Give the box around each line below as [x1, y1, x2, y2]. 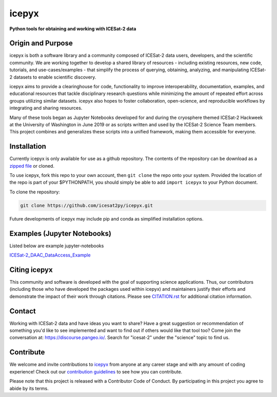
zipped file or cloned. [9, 163, 55, 169]
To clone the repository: [9, 189, 60, 195]
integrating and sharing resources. [9, 105, 83, 111]
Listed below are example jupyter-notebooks [9, 243, 104, 249]
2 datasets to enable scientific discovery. [9, 74, 96, 80]
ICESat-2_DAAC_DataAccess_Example [9, 252, 91, 259]
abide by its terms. [9, 385, 49, 391]
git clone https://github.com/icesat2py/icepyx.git [20, 203, 153, 208]
